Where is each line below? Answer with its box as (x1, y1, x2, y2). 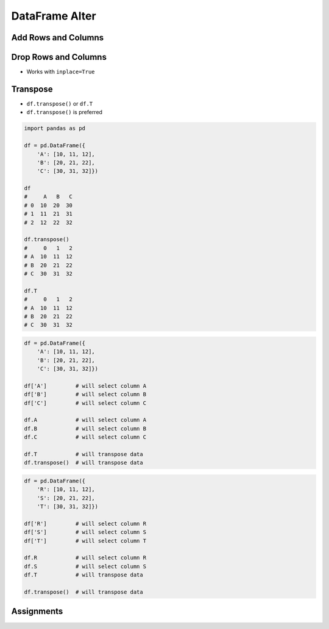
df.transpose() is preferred (26, 109, 103, 116)
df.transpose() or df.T (26, 100, 93, 107)
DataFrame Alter (11, 9, 97, 23)
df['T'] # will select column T (24, 537, 146, 544)
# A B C (24, 193, 73, 200)
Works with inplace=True (26, 68, 95, 76)
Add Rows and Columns (11, 32, 104, 43)
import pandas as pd (24, 125, 85, 132)
